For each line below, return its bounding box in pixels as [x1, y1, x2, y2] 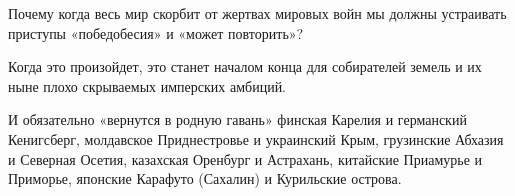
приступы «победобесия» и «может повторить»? [8, 22, 304, 43]
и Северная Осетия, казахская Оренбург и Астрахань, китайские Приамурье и [8, 148, 483, 169]
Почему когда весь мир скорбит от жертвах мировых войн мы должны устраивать [8, 3, 507, 23]
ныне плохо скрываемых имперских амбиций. [8, 75, 287, 96]
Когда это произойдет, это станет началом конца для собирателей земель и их [8, 56, 482, 77]
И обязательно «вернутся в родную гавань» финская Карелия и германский [8, 109, 467, 130]
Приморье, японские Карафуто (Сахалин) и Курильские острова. [8, 168, 402, 189]
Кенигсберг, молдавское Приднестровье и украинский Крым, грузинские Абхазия [8, 128, 504, 149]
